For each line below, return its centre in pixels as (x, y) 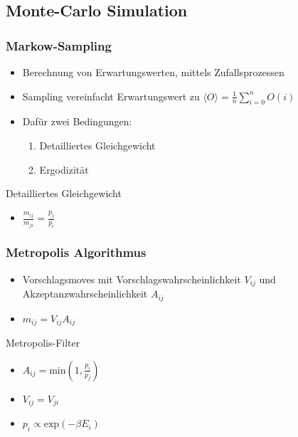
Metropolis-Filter (43, 343)
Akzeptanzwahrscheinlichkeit (85, 294)
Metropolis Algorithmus (76, 252)
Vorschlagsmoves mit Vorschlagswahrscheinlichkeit (132, 279)
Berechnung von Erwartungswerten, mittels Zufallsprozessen (153, 72)
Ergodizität (64, 169)
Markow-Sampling (59, 45)
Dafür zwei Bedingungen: (77, 121)
